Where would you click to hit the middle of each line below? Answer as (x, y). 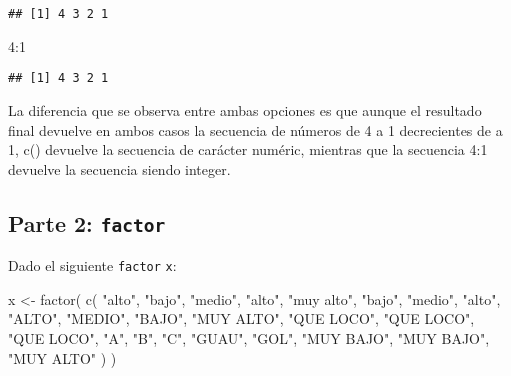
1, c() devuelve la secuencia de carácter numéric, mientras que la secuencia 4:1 (248, 149)
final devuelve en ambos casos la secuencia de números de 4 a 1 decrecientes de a (255, 129)
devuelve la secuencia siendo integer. (119, 168)
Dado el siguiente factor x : (92, 265)
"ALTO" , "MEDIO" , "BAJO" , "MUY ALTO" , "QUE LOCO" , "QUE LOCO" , (241, 318)
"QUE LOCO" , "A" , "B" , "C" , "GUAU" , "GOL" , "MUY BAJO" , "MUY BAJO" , (249, 337)
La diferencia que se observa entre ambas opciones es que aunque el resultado (245, 109)
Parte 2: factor (87, 222)
